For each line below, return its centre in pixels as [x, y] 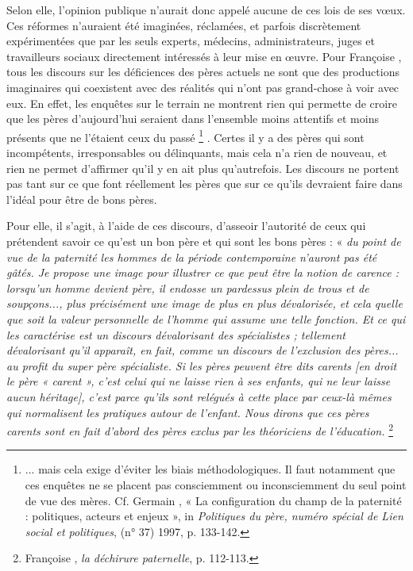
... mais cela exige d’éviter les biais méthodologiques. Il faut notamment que [210, 469]
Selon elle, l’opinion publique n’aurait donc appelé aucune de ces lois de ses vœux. [206, 10]
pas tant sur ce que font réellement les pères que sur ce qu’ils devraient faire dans [205, 184]
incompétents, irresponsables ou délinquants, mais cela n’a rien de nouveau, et [197, 152]
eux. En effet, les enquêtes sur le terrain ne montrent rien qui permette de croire [202, 103]
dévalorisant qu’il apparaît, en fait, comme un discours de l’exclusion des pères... [203, 350]
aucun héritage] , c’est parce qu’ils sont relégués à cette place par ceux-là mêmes [199, 396]
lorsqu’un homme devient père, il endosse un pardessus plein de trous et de [188, 287]
